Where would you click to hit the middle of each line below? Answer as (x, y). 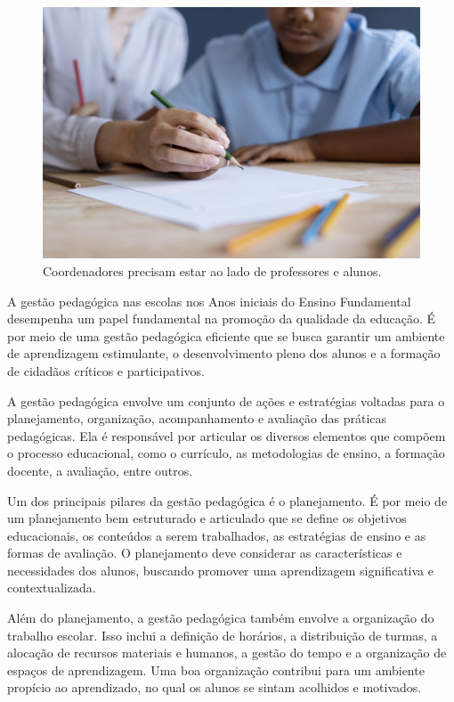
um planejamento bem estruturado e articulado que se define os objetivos (207, 518)
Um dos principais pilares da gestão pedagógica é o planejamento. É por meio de (227, 500)
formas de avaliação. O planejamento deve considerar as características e (205, 553)
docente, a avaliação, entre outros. (100, 470)
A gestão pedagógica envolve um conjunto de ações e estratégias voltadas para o (226, 400)
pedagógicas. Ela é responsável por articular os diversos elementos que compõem (227, 435)
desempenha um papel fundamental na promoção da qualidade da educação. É (222, 318)
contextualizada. (52, 588)
